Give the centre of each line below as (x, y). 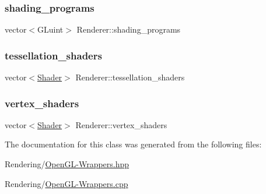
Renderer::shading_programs (129, 29)
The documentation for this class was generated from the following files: (133, 144)
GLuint (50, 29)
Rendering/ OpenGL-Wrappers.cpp (66, 183)
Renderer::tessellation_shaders (130, 77)
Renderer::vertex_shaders (121, 124)
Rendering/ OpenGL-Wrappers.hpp (67, 164)
